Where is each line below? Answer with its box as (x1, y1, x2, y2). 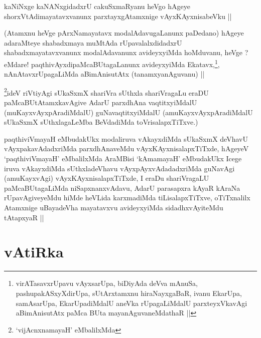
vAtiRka (4, 241, 64, 262)
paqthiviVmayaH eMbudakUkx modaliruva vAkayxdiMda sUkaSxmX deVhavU (4, 133, 248, 144)
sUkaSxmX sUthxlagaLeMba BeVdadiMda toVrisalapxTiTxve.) (4, 117, 198, 127)
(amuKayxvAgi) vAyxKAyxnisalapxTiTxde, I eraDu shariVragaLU (4, 173, 209, 183)
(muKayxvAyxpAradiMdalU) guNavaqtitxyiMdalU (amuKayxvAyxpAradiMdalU (4, 107, 253, 117)
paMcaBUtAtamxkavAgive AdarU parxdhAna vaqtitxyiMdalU (4, 97, 197, 108)
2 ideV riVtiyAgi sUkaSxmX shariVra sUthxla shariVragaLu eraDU (4, 86, 209, 98)
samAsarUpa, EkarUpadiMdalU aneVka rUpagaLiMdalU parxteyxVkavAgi (16, 297, 247, 308)
